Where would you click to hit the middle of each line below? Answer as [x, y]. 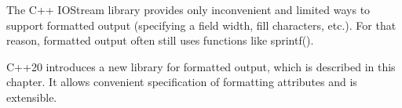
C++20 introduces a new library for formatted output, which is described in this [201, 66]
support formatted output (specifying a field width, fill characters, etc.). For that [201, 25]
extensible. [32, 97]
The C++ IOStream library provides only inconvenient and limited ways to [188, 9]
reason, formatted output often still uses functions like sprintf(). [160, 40]
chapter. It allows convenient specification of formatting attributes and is [182, 82]
